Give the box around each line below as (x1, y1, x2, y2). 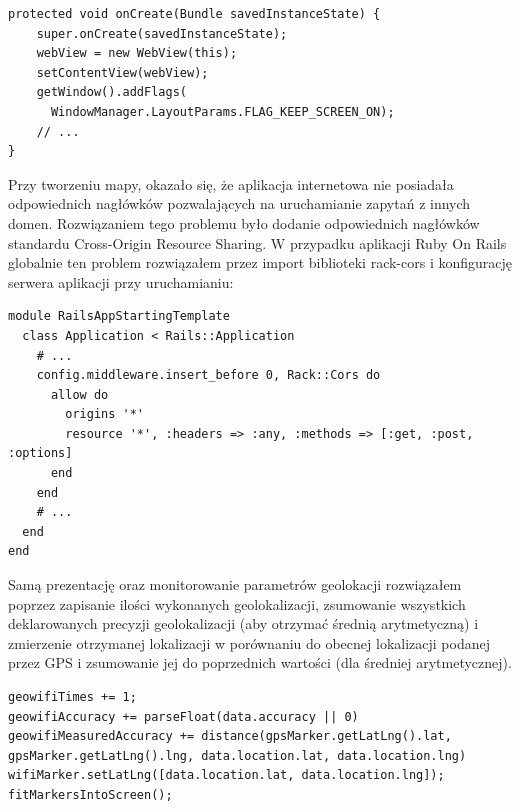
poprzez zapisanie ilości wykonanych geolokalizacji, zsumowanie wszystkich (8, 593, 466, 614)
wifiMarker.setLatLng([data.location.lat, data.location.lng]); (8, 768, 445, 783)
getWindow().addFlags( (36, 85, 187, 100)
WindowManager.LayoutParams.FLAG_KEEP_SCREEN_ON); (50, 104, 395, 119)
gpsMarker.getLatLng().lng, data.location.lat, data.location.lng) (8, 748, 467, 763)
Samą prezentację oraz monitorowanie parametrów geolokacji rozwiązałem (8, 574, 462, 595)
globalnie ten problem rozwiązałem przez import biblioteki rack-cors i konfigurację (8, 252, 512, 273)
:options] (8, 446, 73, 461)
